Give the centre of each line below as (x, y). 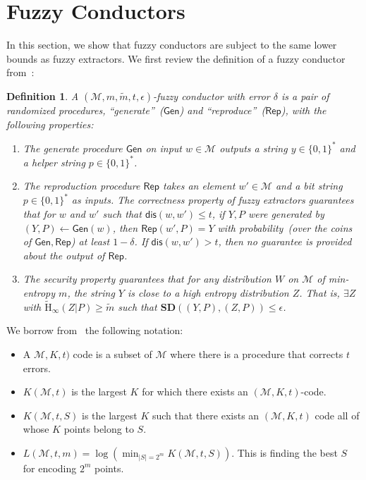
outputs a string (254, 148)
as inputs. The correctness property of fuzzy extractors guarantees (213, 200)
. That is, (319, 292)
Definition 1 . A (43, 96)
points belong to (99, 429)
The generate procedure (73, 148)
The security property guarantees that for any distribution (147, 279)
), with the (304, 110)
